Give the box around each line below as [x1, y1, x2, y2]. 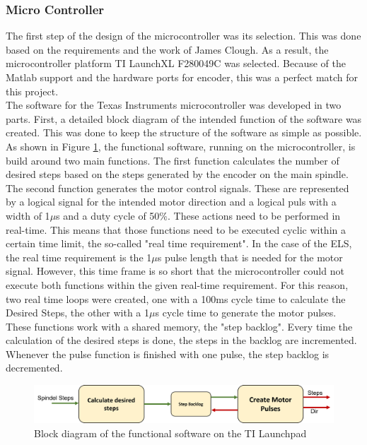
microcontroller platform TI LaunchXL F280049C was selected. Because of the [6, 56, 346, 71]
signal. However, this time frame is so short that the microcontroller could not [6, 263, 344, 278]
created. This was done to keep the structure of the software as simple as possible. [6, 125, 362, 140]
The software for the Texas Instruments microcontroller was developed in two [6, 97, 342, 112]
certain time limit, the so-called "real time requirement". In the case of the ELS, [6, 236, 352, 251]
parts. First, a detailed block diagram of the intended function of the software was [6, 111, 362, 126]
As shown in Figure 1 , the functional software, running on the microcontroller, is [6, 138, 356, 153]
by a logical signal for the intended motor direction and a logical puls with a [6, 194, 337, 209]
